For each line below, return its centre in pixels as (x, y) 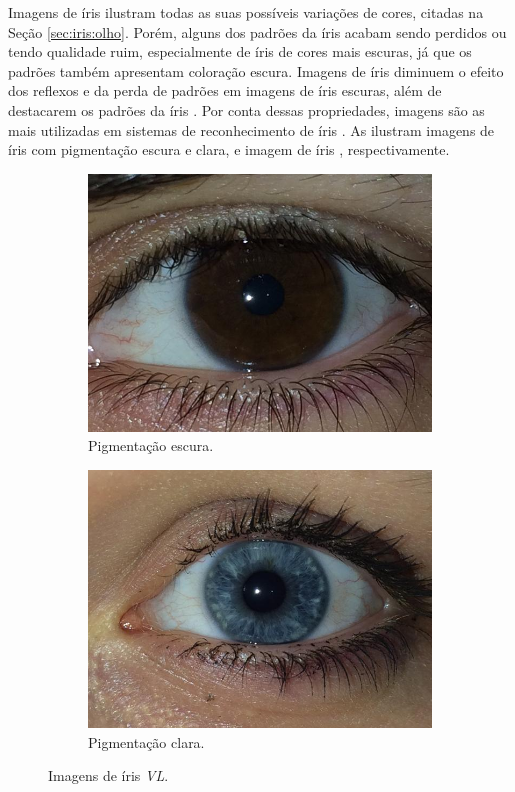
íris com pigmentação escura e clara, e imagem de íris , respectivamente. (229, 149)
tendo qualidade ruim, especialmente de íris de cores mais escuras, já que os (240, 51)
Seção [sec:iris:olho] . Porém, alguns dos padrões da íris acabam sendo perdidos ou (257, 31)
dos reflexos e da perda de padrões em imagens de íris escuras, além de (225, 90)
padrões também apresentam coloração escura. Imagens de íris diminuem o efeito (256, 70)
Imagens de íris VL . (108, 775)
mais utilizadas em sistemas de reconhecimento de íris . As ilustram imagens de (251, 129)
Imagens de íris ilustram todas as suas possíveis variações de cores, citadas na (246, 12)
